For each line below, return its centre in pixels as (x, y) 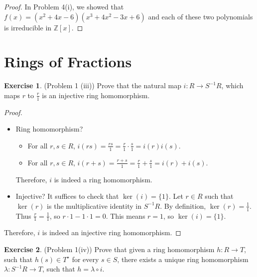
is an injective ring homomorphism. (96, 95)
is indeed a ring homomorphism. (103, 179)
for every (85, 259)
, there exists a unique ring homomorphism (183, 259)
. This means (126, 215)
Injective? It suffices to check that (67, 196)
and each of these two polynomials (200, 16)
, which (232, 85)
